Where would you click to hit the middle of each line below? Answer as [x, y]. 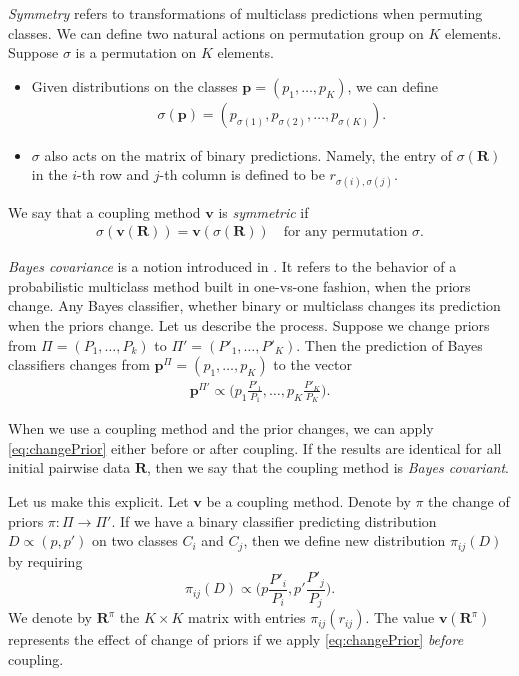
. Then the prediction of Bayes [389, 344]
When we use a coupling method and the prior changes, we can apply [221, 428]
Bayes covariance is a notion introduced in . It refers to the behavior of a [232, 266]
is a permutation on [136, 52]
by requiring [45, 560]
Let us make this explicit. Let [98, 500]
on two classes [135, 540]
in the [49, 174]
